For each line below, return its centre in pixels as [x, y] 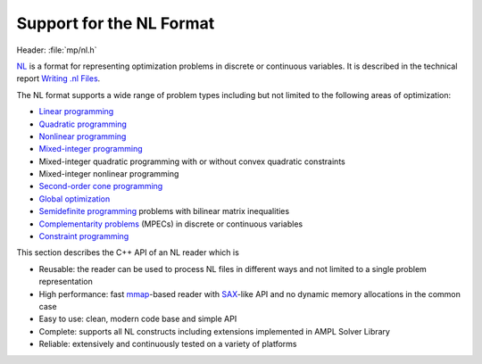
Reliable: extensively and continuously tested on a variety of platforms [168, 344]
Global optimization [75, 199]
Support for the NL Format [116, 23]
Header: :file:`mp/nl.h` [57, 50]
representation [66, 282]
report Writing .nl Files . [58, 79]
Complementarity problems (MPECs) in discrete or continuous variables [171, 224]
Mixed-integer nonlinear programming [109, 174]
